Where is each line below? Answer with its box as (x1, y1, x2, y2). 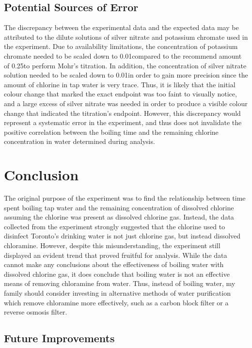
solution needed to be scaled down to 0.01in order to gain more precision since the (4, 70, 248, 80)
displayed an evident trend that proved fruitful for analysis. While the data (4, 250, 227, 260)
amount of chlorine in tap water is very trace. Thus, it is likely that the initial (4, 79, 236, 89)
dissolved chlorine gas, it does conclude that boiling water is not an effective (4, 269, 230, 279)
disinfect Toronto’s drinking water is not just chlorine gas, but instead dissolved (4, 231, 241, 241)
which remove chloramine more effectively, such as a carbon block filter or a (4, 297, 229, 307)
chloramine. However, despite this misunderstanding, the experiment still (4, 240, 220, 251)
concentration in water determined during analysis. (4, 136, 155, 146)
